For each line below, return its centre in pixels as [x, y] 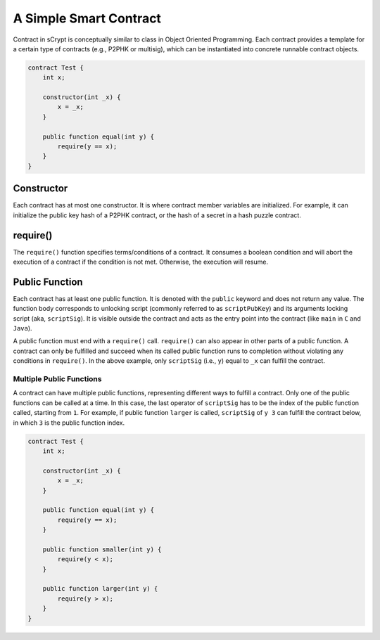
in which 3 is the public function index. [69, 423]
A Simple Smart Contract [87, 18]
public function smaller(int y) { [102, 549]
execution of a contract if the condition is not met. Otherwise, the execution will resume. [141, 262]
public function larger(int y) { [100, 589]
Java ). [23, 328]
